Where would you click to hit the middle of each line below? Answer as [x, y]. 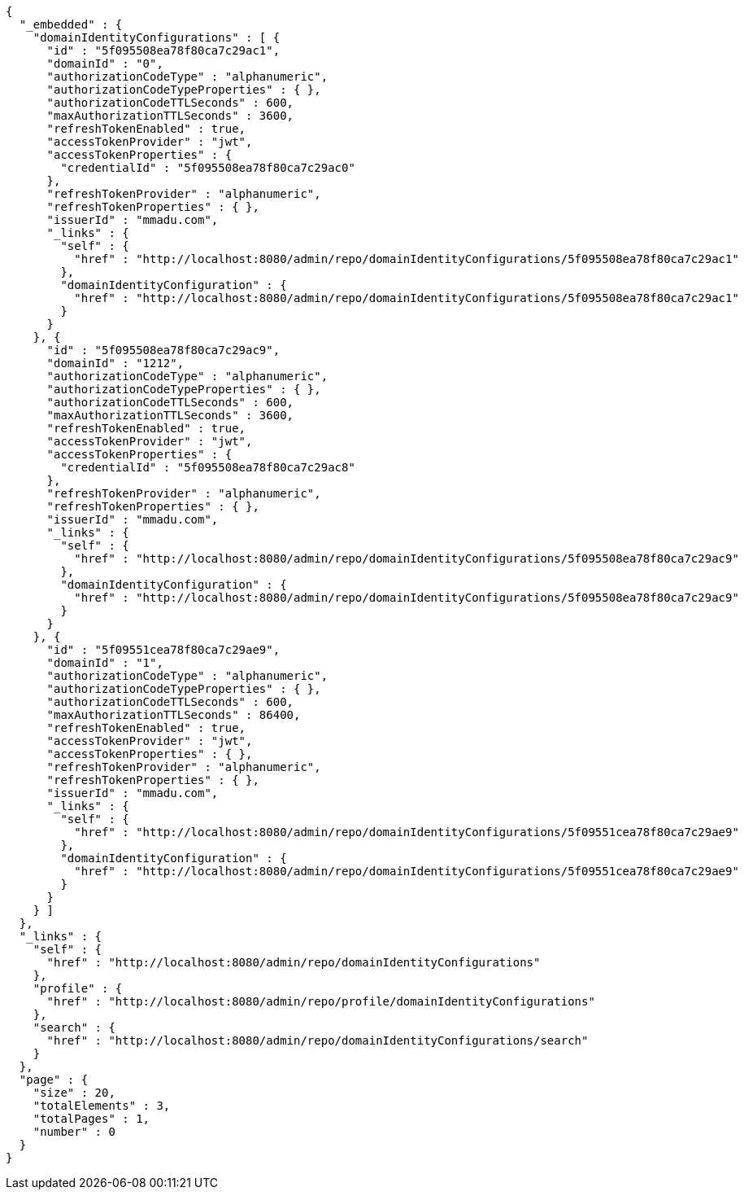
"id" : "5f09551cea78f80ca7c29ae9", [163, 650]
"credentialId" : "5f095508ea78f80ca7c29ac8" [208, 467]
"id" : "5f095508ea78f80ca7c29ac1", [163, 50]
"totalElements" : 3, [102, 1106]
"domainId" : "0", [105, 64]
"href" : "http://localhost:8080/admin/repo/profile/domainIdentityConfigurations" [321, 1001]
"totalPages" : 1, [91, 1119]
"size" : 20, [74, 1093]
